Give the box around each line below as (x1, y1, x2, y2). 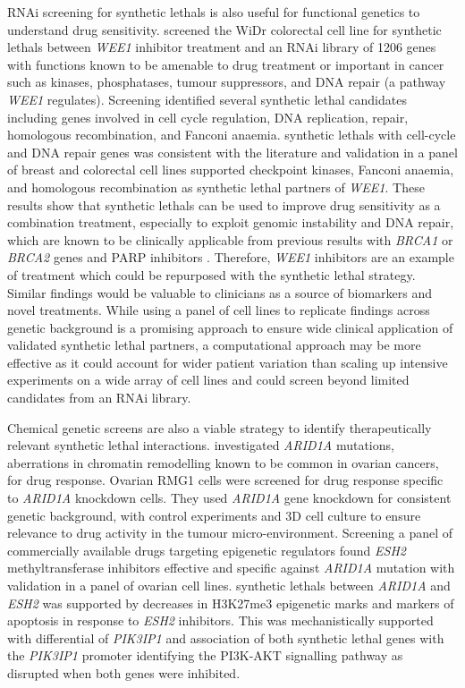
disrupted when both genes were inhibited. (7, 663, 241, 682)
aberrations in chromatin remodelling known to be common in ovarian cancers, (7, 453, 439, 471)
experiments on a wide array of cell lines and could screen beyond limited (7, 370, 410, 389)
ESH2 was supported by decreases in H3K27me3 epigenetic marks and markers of (7, 593, 454, 612)
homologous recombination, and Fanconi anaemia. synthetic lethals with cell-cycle (7, 125, 456, 144)
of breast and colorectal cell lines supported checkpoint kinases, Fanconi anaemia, (7, 160, 454, 179)
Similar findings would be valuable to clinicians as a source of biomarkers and (7, 283, 433, 302)
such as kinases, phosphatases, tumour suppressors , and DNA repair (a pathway (7, 72, 446, 91)
